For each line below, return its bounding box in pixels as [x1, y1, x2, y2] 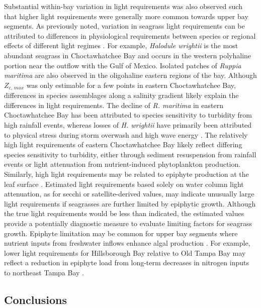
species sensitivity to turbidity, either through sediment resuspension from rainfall [4, 149, 256, 159]
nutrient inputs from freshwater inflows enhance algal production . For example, [4, 238, 250, 248]
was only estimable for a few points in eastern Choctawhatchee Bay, [26, 79, 236, 90]
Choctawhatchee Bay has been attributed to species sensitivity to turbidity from [4, 110, 252, 120]
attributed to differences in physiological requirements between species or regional [4, 30, 256, 41]
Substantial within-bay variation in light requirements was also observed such [4, 1, 242, 11]
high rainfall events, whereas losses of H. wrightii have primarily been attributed [4, 119, 252, 130]
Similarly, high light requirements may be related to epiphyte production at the [4, 168, 249, 179]
